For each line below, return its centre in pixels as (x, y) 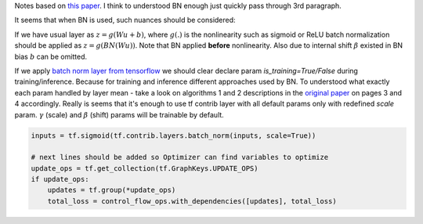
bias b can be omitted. (51, 56)
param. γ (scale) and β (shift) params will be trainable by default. (119, 114)
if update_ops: (60, 179)
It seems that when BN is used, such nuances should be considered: (125, 20)
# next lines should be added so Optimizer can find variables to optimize (180, 157)
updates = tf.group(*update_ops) (112, 190)
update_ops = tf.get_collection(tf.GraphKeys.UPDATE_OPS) (145, 168)
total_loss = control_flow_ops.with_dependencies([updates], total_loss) (192, 201)
